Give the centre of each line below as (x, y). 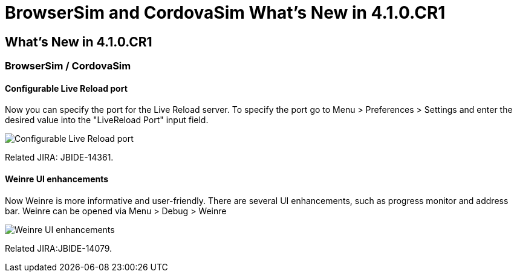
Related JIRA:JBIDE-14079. (59, 248)
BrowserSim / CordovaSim (68, 66)
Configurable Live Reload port (66, 88)
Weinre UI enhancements (57, 179)
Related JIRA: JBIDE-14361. (59, 158)
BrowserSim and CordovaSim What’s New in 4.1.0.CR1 (225, 13)
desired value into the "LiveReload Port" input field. (107, 120)
